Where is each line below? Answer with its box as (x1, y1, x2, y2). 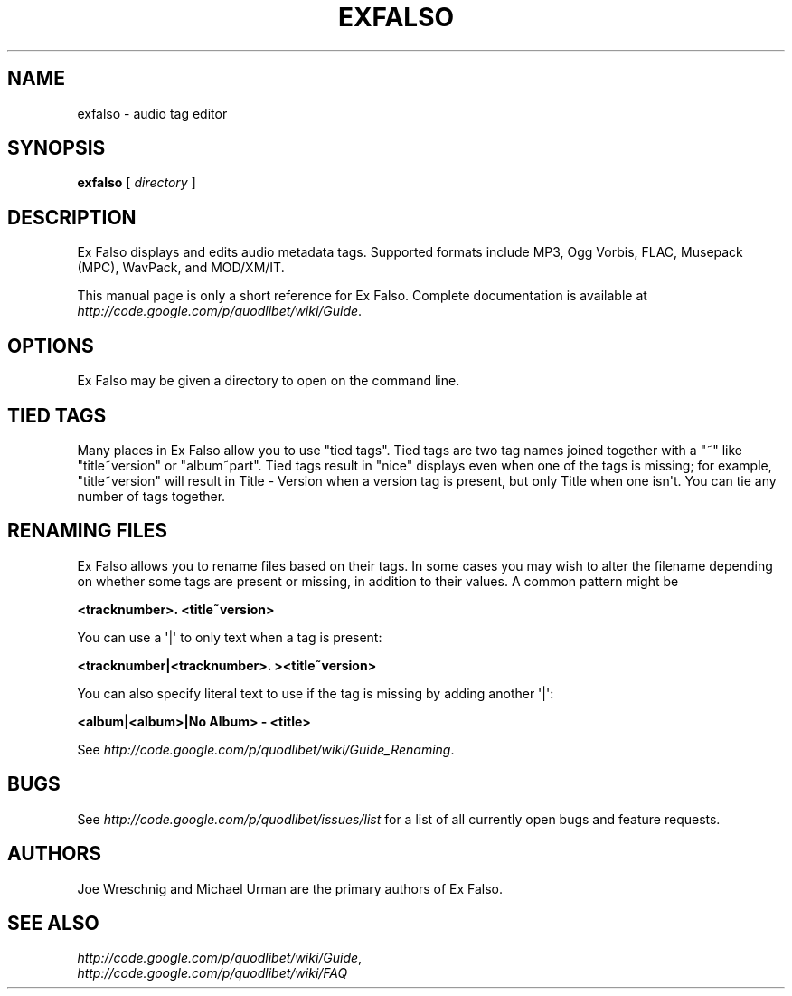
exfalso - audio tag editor (77, 105, 228, 121)
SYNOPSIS (7, 137, 106, 160)
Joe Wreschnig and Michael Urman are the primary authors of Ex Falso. (77, 880, 504, 896)
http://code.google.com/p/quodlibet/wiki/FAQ (77, 965, 348, 982)
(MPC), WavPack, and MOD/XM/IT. (77, 260, 285, 276)
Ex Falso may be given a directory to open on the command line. (77, 373, 460, 389)
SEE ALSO (7, 911, 99, 934)
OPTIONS (7, 334, 94, 357)
